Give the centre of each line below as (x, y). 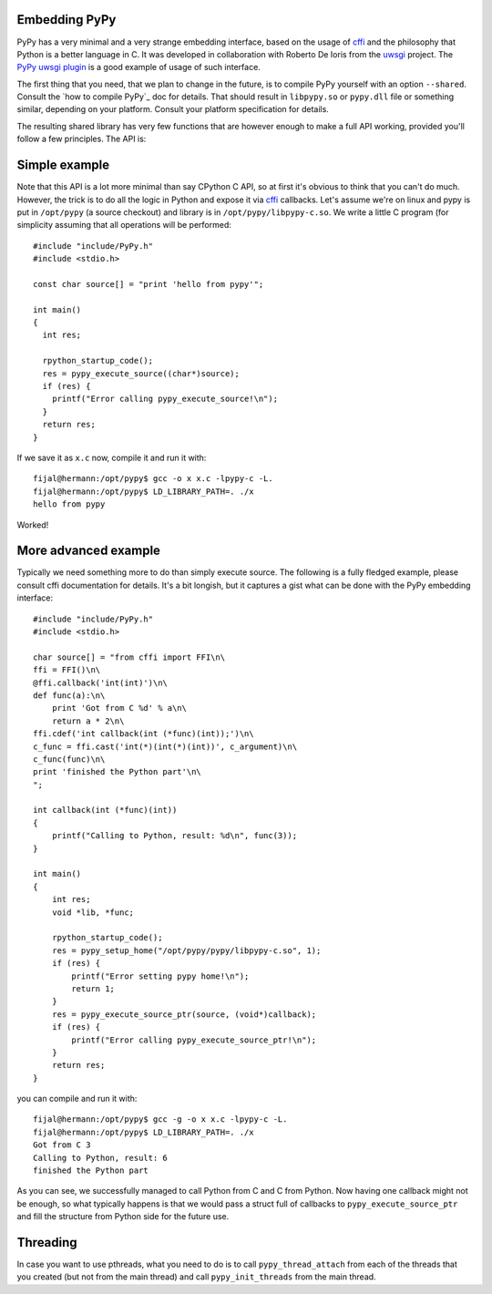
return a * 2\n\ (88, 721)
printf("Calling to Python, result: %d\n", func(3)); (174, 836)
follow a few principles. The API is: (82, 139)
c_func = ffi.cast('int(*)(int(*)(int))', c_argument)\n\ (165, 746)
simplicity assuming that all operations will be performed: (124, 225)
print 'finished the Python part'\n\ (118, 772)
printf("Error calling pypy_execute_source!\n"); (164, 399)
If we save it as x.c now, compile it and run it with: (112, 457)
